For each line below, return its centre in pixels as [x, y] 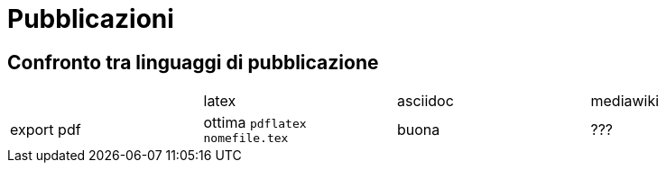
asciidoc [425, 101]
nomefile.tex [246, 139]
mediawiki [625, 101]
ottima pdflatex [255, 123]
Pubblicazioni [91, 19]
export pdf [46, 129]
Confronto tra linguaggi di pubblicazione [193, 62]
